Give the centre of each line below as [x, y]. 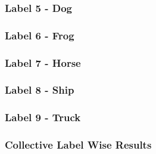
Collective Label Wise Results [78, 145]
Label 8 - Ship [40, 90]
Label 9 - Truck [43, 117]
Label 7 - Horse [43, 62]
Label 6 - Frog [40, 35]
